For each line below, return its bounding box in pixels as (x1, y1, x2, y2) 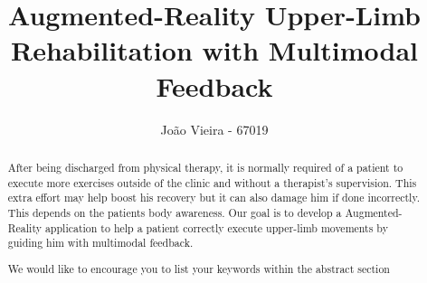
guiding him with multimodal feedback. (7, 235, 194, 250)
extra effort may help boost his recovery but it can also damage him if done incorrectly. (7, 190, 420, 205)
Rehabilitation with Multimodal (11, 32, 418, 69)
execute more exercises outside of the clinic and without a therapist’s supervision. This (7, 175, 417, 190)
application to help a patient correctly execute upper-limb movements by (44, 220, 388, 235)
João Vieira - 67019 (160, 119, 269, 138)
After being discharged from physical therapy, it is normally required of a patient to (7, 159, 403, 175)
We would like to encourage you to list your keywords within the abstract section (7, 260, 390, 276)
